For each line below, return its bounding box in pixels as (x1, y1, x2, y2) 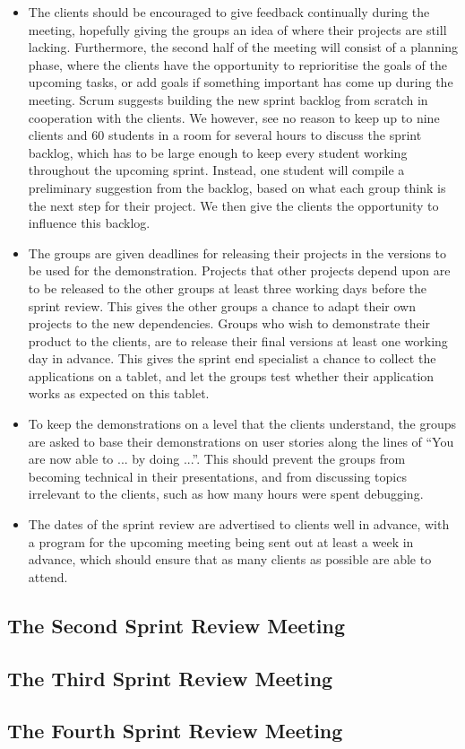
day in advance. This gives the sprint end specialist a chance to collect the (28, 349, 436, 368)
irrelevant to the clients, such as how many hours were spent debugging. (28, 484, 424, 503)
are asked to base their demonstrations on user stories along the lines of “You (28, 431, 454, 450)
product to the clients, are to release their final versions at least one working (28, 331, 448, 350)
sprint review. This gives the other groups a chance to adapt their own (28, 296, 416, 315)
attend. (28, 567, 68, 586)
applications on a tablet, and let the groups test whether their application (28, 366, 435, 385)
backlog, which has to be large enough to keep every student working (28, 143, 408, 161)
